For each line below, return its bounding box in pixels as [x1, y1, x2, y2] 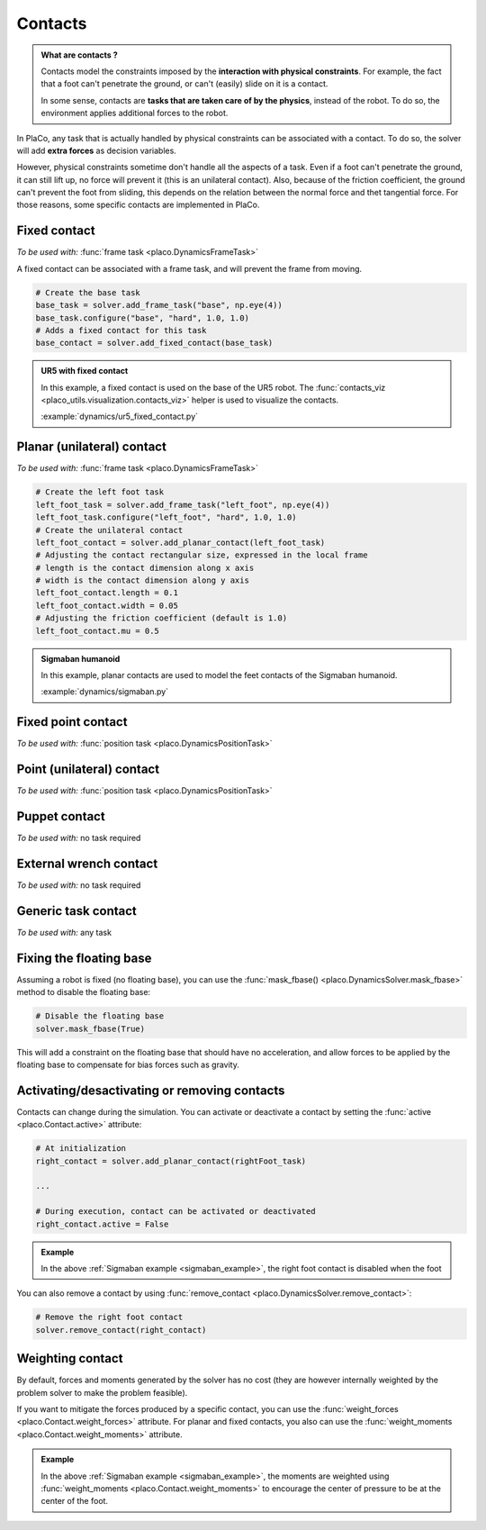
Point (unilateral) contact [16, 762, 160, 777]
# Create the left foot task [35, 487, 165, 497]
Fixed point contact [16, 714, 128, 729]
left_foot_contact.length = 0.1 [35, 588, 179, 598]
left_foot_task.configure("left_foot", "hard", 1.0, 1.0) [35, 512, 297, 522]
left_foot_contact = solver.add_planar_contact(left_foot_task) [35, 537, 326, 548]
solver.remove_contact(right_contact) [35, 1325, 207, 1335]
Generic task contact [16, 903, 137, 919]
